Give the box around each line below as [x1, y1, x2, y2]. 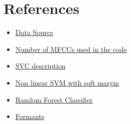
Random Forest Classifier [15, 94, 93, 104]
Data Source [15, 27, 54, 37]
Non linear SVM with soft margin [15, 77, 119, 87]
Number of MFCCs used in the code [15, 43, 127, 54]
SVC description [15, 60, 66, 71]
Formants [15, 111, 45, 121]
